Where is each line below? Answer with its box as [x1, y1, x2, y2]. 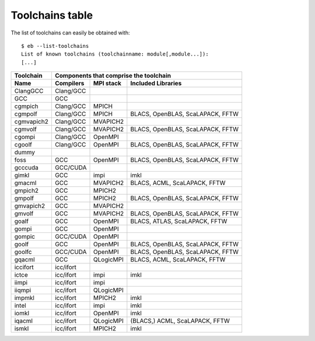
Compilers [54, 79, 85, 88]
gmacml [14, 179, 37, 187]
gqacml [14, 256, 35, 264]
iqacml [14, 317, 33, 325]
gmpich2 [14, 187, 39, 195]
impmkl [14, 294, 35, 302]
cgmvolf [14, 126, 37, 134]
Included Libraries [130, 79, 182, 88]
